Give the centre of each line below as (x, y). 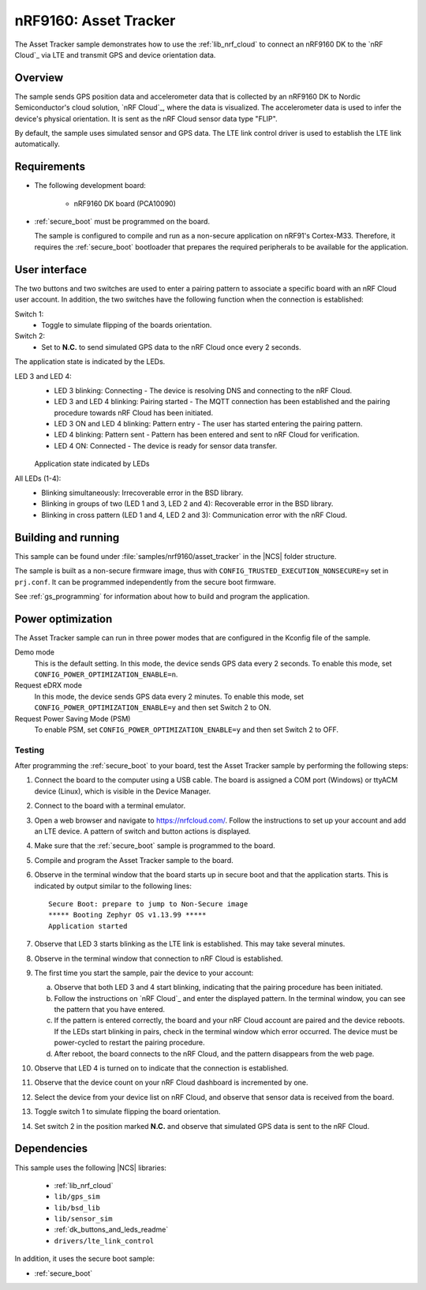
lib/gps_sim (77, 1197)
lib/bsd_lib (77, 1207)
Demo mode (35, 652)
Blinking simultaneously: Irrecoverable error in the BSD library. (142, 493)
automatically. (37, 144)
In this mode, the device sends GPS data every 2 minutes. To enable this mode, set (169, 696)
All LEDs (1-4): (38, 478)
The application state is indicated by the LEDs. (90, 362)
